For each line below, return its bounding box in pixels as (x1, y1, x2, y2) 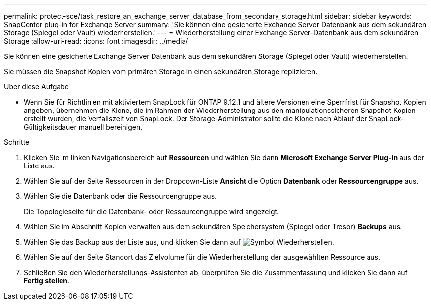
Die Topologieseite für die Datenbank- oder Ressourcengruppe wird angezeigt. (24, 207, 279, 216)
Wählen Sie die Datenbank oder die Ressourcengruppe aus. (24, 192, 217, 200)
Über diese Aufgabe (4, 83, 69, 91)
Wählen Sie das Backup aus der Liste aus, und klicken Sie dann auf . (24, 238, 334, 246)
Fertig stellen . (24, 276, 70, 285)
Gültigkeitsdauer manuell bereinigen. (24, 123, 143, 131)
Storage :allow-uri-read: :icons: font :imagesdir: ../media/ (4, 37, 188, 45)
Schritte (4, 138, 30, 146)
